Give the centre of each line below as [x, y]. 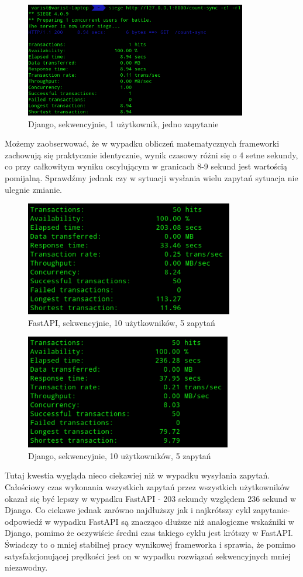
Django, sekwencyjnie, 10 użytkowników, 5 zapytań [120, 455]
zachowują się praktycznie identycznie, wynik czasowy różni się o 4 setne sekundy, [151, 155]
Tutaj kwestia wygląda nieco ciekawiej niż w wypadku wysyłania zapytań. [137, 475]
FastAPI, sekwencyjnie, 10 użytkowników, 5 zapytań [122, 322]
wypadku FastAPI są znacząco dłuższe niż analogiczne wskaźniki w [174, 521]
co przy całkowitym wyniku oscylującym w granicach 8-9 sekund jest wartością [146, 166]
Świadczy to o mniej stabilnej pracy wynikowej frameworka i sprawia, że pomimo [150, 544]
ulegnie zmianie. [33, 189]
